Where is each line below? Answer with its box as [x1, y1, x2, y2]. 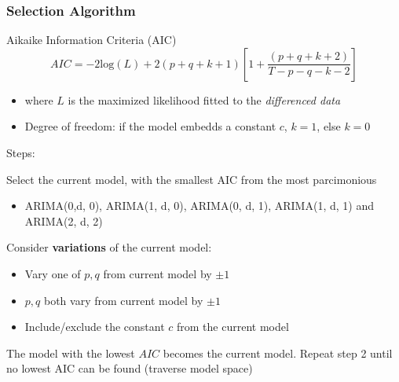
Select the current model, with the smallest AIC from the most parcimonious [6, 171, 377, 187]
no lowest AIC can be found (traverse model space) [6, 360, 253, 376]
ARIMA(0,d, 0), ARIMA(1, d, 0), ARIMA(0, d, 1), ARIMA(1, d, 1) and [24, 197, 374, 214]
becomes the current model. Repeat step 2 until [163, 344, 393, 361]
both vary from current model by [43, 292, 203, 308]
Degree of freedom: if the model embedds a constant [24, 118, 276, 134]
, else [317, 118, 341, 134]
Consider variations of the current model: [6, 239, 212, 255]
